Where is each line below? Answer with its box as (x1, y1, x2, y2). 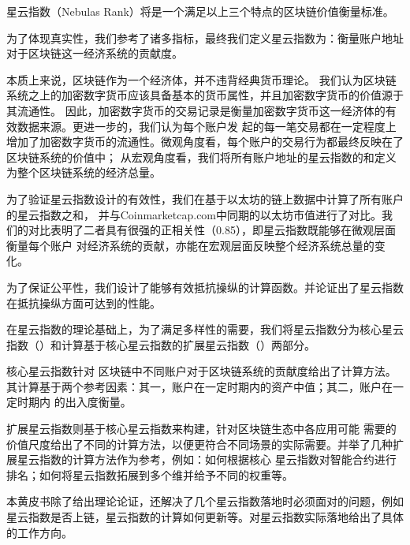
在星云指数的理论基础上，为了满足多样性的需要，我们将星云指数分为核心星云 (6, 321, 404, 338)
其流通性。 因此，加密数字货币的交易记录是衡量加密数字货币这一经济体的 (6, 102, 386, 118)
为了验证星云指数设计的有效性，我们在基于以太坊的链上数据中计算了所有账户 (6, 190, 404, 207)
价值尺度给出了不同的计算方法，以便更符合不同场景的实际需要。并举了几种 (6, 435, 393, 452)
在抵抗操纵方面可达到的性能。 (6, 294, 161, 311)
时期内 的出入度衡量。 (17, 394, 132, 410)
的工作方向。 (6, 524, 73, 540)
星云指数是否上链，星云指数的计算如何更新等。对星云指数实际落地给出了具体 (6, 509, 404, 525)
